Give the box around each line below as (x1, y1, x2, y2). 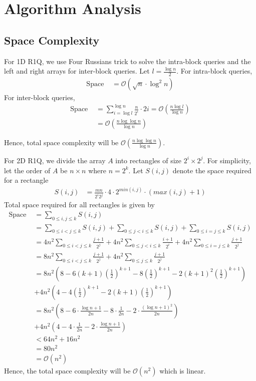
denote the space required (172, 165, 251, 175)
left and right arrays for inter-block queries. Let (4, 66, 150, 76)
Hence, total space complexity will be (4, 137, 119, 147)
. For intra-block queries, (176, 66, 252, 76)
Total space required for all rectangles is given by (4, 199, 155, 210)
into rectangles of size (115, 155, 181, 165)
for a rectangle (4, 175, 49, 185)
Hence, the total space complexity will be (4, 365, 131, 376)
